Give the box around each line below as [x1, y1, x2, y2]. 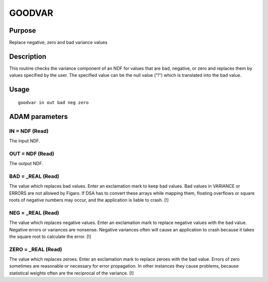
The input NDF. [9, 138, 40, 144]
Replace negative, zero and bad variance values [9, 40, 108, 46]
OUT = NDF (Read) [9, 150, 55, 157]
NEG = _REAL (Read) [9, 209, 60, 216]
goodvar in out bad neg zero [18, 100, 89, 105]
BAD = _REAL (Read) [9, 172, 60, 179]
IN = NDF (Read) [9, 127, 49, 134]
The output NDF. [9, 161, 43, 167]
